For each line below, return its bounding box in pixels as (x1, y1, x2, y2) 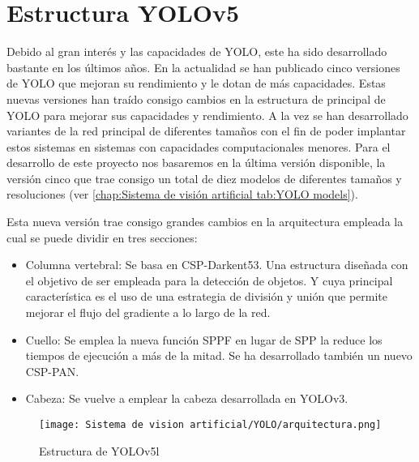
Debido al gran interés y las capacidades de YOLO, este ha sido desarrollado (6, 43, 387, 60)
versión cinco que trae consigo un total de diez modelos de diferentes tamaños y (6, 169, 402, 186)
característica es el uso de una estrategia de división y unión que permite (25, 288, 387, 305)
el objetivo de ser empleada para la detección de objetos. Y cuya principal (25, 272, 393, 289)
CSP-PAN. (25, 362, 79, 379)
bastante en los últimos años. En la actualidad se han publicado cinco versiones (6, 58, 400, 75)
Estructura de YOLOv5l (39, 442, 160, 459)
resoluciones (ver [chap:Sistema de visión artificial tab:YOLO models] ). (6, 186, 358, 203)
